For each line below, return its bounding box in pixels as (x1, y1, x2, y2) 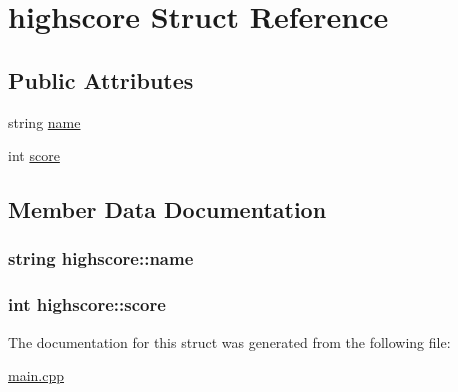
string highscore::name (8, 246, 194, 271)
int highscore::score (8, 292, 166, 317)
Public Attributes (8, 64, 194, 95)
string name (8, 111, 81, 132)
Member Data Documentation (8, 194, 327, 225)
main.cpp (8, 365, 65, 386)
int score (8, 145, 60, 166)
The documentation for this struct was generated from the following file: (8, 331, 451, 352)
